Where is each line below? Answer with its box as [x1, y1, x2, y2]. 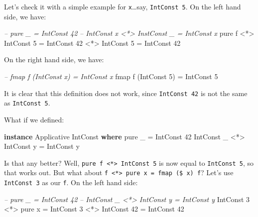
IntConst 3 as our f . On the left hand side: [4, 177, 138, 188]
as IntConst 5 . [4, 98, 50, 108]
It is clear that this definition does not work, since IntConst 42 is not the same [4, 88, 248, 98]
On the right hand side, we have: [4, 54, 104, 65]
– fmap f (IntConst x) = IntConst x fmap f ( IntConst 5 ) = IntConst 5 [4, 71, 218, 82]
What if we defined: [4, 114, 64, 124]
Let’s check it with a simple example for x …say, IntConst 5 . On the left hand [4, 1, 241, 11]
